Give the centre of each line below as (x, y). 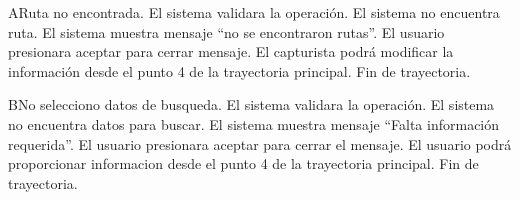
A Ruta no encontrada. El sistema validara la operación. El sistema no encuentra (254, 12)
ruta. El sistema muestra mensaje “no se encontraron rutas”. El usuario (226, 31)
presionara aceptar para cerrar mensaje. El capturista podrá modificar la (231, 51)
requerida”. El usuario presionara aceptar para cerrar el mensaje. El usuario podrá (260, 143)
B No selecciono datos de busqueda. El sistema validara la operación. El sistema (251, 104)
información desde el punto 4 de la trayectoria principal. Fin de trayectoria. (239, 70)
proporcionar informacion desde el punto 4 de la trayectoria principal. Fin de (243, 163)
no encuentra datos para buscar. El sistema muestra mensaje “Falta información (254, 123)
